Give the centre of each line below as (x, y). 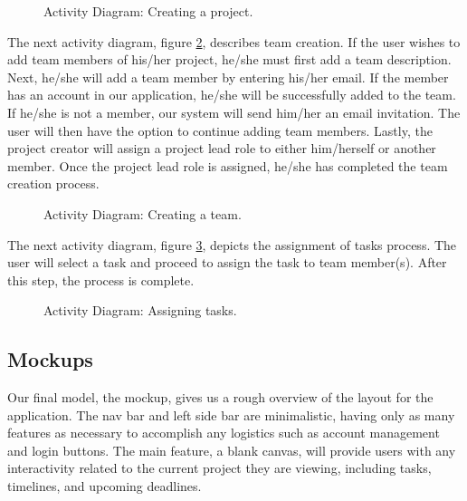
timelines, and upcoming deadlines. (105, 486)
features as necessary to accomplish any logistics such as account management (224, 433)
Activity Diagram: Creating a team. (143, 213)
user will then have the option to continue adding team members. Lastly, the (220, 130)
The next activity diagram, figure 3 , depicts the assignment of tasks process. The (232, 244)
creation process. (53, 183)
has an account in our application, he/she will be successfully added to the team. (232, 95)
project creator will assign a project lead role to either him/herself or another (222, 148)
